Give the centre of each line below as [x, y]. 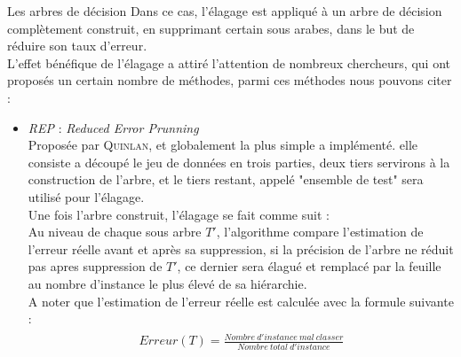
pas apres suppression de [95, 266]
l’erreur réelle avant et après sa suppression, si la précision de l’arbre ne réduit [241, 248]
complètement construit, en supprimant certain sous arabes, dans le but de [211, 28]
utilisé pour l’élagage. [86, 196]
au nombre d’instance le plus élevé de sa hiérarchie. [167, 283]
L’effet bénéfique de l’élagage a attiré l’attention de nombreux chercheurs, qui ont [229, 62]
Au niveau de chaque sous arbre [115, 232]
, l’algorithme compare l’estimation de [320, 232]
